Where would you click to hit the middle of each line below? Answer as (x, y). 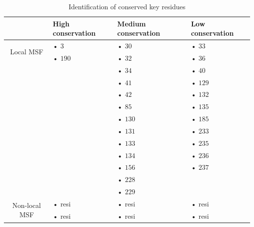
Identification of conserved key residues (127, 6)
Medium (132, 23)
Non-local (27, 205)
